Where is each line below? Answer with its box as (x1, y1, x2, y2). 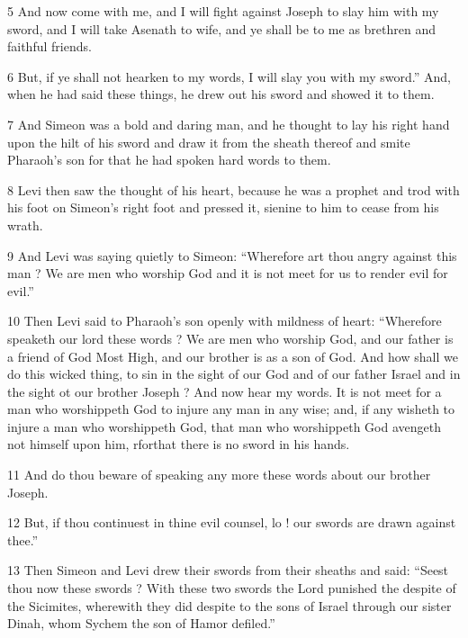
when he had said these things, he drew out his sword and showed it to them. (7, 85, 435, 103)
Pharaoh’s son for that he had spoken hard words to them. (7, 150, 331, 169)
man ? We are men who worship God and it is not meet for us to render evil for (7, 264, 448, 283)
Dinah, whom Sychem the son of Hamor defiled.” (7, 614, 275, 633)
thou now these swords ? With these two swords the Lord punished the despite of (7, 579, 456, 598)
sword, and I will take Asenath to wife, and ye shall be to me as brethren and (7, 19, 436, 38)
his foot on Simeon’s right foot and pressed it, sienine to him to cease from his (7, 198, 439, 217)
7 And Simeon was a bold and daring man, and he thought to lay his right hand (7, 114, 450, 133)
